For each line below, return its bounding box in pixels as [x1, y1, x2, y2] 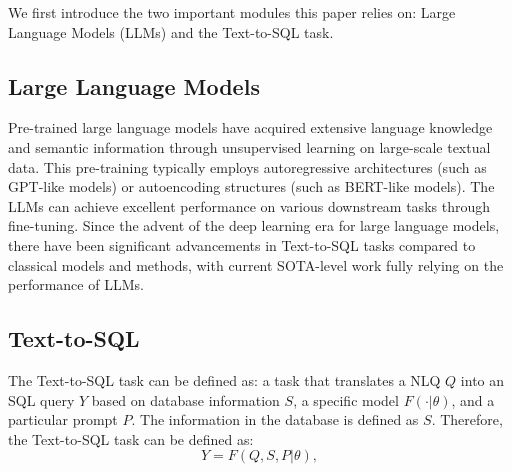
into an [460, 369, 505, 390]
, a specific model [293, 389, 399, 410]
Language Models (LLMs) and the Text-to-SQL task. [8, 21, 334, 42]
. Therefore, [431, 409, 503, 430]
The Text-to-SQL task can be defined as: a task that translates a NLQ [8, 369, 441, 390]
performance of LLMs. [8, 274, 144, 295]
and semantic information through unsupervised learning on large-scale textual [8, 136, 491, 157]
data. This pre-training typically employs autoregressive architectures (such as [8, 156, 487, 177]
